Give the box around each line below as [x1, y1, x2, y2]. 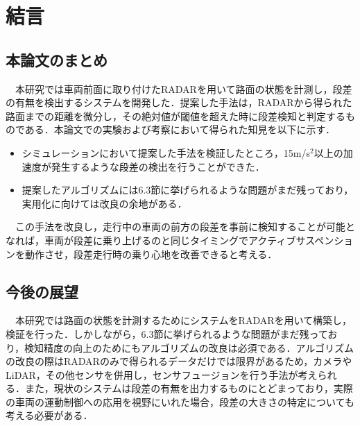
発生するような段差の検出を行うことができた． [51, 159, 265, 173]
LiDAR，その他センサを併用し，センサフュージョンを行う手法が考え [6, 367, 318, 382]
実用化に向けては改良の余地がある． [22, 196, 187, 210]
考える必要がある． [6, 408, 93, 423]
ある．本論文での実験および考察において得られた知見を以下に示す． [24, 122, 335, 137]
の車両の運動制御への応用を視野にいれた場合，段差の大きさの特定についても [6, 394, 354, 409]
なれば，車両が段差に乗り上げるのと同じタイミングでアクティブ [6, 232, 296, 247]
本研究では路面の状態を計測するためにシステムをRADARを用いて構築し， [15, 313, 352, 327]
